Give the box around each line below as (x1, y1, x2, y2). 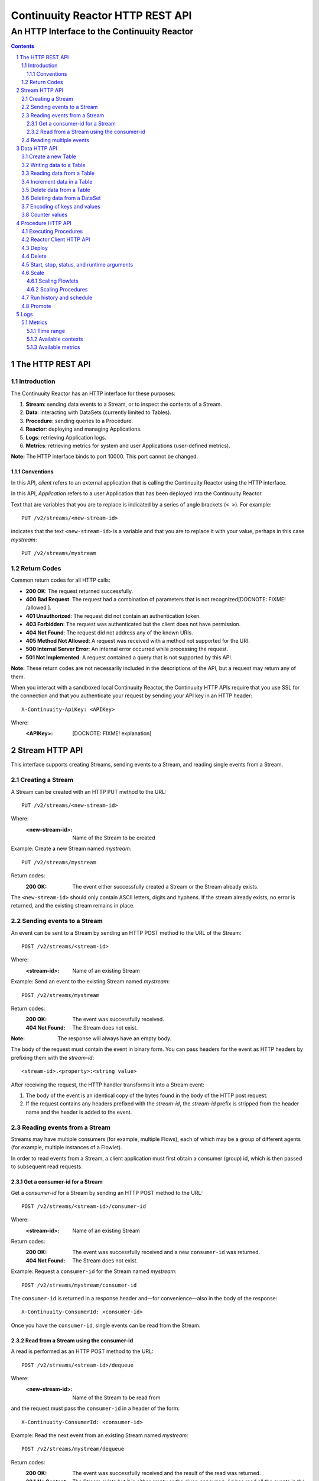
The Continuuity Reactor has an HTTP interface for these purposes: (11, 390, 175, 397)
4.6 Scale (21, 269, 44, 276)
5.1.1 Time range (27, 327, 65, 334)
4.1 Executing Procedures (21, 227, 83, 235)
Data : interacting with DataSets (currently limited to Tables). (25, 409, 171, 416)
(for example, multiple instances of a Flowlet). (11, 1144, 122, 1151)
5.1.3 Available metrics (27, 344, 80, 351)
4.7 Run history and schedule (21, 294, 93, 302)
